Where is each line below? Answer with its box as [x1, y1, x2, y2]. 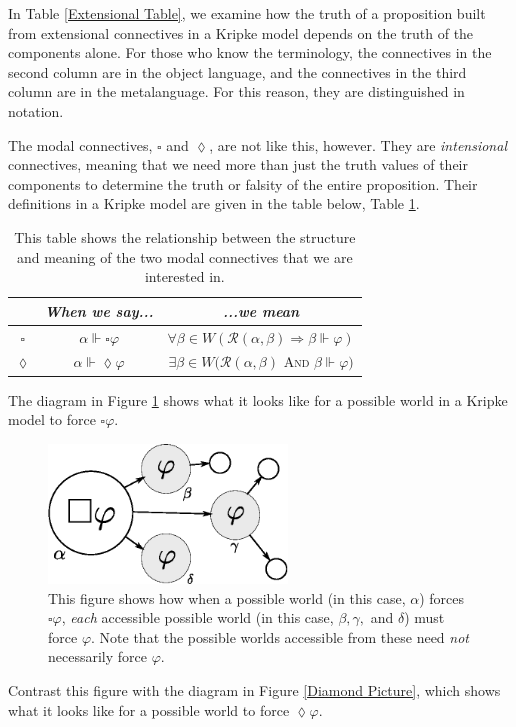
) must [404, 607, 445, 628]
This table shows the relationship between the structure [14, 226, 356, 247]
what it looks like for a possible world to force [8, 699, 290, 720]
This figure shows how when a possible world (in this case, [48, 587, 406, 608]
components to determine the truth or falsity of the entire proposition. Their [8, 173, 478, 194]
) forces [419, 587, 465, 608]
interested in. [144, 266, 225, 287]
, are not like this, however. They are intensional [209, 134, 507, 155]
